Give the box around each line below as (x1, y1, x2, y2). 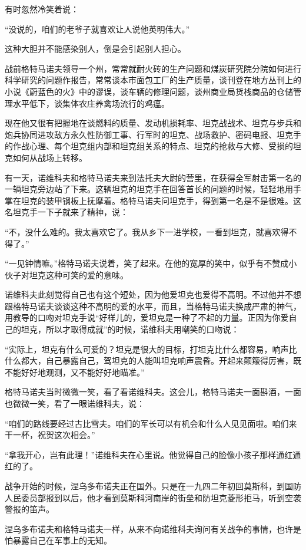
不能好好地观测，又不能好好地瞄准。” (5, 365, 145, 378)
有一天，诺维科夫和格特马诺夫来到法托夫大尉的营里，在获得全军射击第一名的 (5, 171, 301, 183)
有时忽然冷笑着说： (5, 3, 79, 15)
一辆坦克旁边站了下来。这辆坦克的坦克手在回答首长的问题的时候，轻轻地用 (5, 183, 293, 195)
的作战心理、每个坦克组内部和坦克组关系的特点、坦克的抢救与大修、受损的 (5, 140, 293, 152)
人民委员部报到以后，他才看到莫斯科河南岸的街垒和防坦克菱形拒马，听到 (5, 491, 285, 503)
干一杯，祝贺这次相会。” (5, 429, 95, 441)
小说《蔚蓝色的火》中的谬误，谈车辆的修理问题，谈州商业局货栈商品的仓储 (5, 85, 293, 97)
